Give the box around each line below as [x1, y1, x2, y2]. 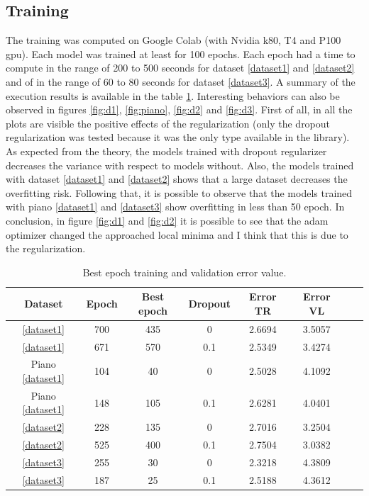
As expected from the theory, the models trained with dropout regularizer [6, 143, 327, 158]
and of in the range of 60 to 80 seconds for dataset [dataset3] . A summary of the [6, 74, 356, 89]
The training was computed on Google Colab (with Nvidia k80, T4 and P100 [6, 33, 341, 47]
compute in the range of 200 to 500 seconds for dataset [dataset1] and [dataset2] [6, 60, 355, 75]
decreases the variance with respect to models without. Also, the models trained [6, 157, 354, 172]
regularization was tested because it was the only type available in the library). [6, 130, 350, 145]
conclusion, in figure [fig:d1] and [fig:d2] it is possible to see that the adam [6, 213, 329, 227]
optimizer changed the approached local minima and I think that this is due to [6, 227, 348, 242]
